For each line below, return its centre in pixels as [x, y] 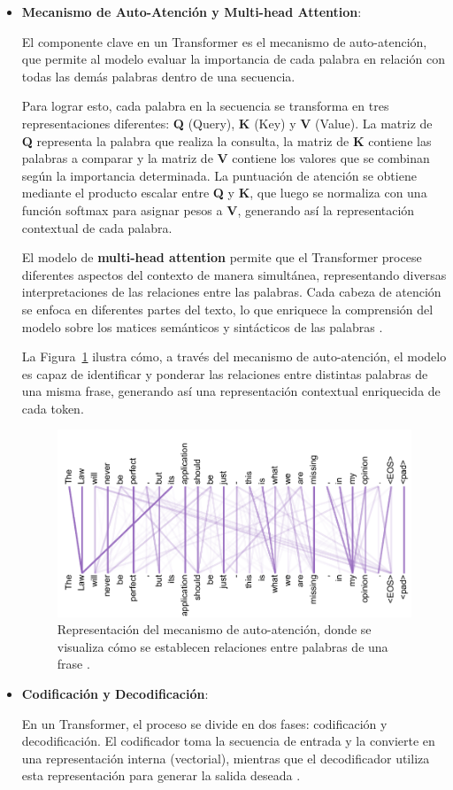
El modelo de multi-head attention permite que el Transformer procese [222, 257]
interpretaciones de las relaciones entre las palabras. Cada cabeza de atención [231, 292]
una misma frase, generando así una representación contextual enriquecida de [231, 391]
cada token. [53, 408]
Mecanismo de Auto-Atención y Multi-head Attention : [192, 12]
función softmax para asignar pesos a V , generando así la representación [218, 209]
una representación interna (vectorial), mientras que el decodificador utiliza [226, 758]
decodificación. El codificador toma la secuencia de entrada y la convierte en [228, 741]
